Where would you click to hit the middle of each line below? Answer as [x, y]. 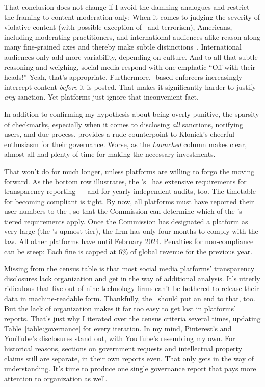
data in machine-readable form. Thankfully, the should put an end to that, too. [130, 298]
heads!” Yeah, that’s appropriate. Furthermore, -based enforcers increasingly [123, 77]
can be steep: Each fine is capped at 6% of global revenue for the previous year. [128, 251]
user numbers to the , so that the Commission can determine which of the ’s [123, 211]
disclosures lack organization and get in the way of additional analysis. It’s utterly [132, 278]
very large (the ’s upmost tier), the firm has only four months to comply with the [131, 231]
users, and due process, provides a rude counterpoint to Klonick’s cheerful [119, 134]
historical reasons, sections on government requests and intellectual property [123, 348]
